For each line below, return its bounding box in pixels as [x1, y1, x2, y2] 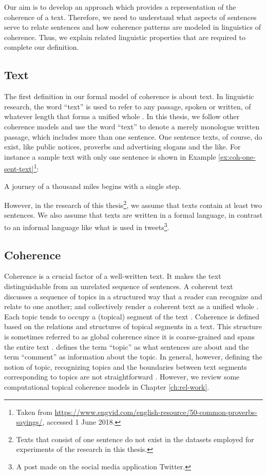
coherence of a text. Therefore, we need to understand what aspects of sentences [4, 11, 257, 22]
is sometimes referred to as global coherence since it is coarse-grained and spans [4, 331, 255, 342]
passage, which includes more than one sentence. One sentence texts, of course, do [4, 131, 262, 142]
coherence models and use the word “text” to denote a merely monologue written [4, 121, 260, 131]
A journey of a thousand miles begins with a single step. [4, 180, 181, 191]
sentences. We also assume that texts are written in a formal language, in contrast [4, 210, 263, 220]
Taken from [16, 406, 52, 417]
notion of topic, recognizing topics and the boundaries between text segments [4, 361, 247, 372]
